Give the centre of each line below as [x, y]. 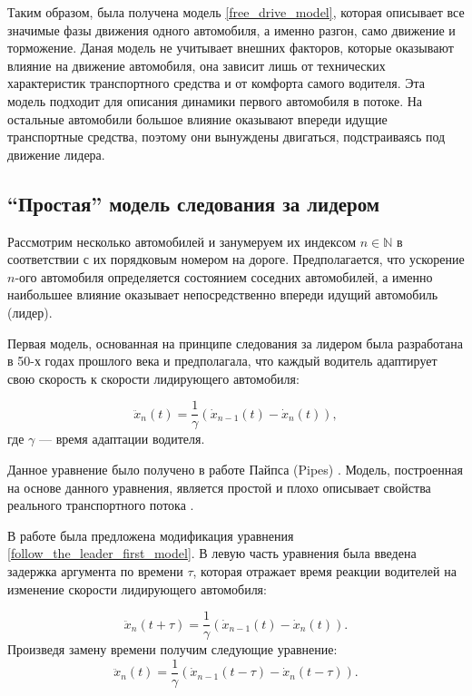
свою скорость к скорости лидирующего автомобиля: [153, 378]
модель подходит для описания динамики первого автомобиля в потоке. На [215, 100]
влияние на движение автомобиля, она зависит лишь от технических [197, 65]
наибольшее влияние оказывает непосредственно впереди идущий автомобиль [223, 294]
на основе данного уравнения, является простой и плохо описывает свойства [219, 487]
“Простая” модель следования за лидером [194, 203]
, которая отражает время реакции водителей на [324, 570]
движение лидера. [56, 154]
